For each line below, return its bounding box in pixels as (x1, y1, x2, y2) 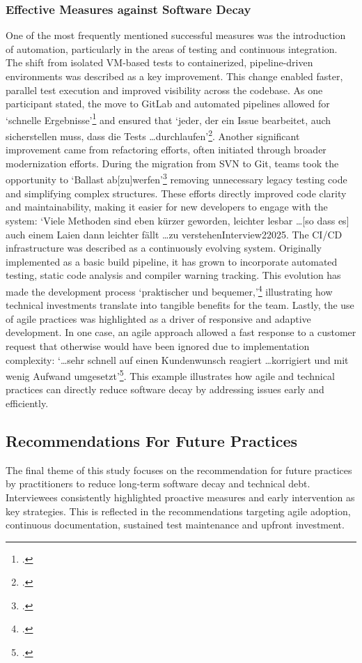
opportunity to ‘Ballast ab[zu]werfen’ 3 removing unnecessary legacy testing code (6, 170, 347, 187)
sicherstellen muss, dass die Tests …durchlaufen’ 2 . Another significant (6, 127, 300, 143)
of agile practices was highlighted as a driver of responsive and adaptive (6, 311, 311, 326)
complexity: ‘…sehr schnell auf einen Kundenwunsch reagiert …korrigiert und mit (6, 352, 349, 367)
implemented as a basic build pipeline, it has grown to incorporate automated (6, 254, 338, 268)
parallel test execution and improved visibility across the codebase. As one (6, 82, 323, 97)
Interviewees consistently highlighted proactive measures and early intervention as (6, 489, 355, 504)
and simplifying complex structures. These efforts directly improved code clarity (6, 185, 347, 200)
